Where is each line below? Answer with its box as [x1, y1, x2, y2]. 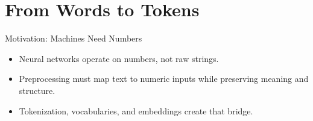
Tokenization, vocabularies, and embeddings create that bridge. [19, 104, 253, 117]
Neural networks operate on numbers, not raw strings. [19, 52, 219, 64]
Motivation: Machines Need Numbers [5, 32, 142, 45]
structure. [19, 84, 55, 96]
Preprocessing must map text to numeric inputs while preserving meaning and [19, 72, 309, 85]
